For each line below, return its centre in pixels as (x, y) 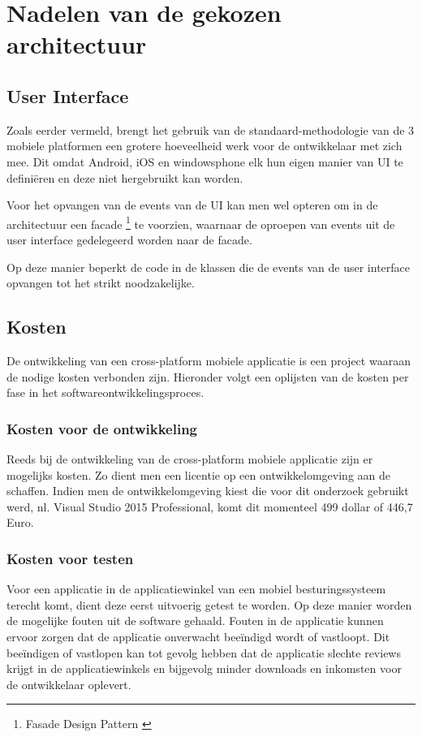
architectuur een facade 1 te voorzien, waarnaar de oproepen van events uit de (201, 222)
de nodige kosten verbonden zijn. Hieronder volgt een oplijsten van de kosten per (208, 376)
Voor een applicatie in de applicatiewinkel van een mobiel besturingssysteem (196, 589)
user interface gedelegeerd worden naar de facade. (129, 239)
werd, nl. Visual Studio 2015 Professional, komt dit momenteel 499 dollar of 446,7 (210, 506)
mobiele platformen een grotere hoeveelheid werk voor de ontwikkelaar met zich (205, 146)
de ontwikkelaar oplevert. (69, 684)
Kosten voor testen (70, 558)
